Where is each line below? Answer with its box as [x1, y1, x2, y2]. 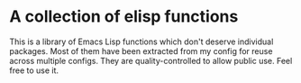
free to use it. [9, 65, 59, 76]
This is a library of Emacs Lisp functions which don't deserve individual [9, 36, 274, 47]
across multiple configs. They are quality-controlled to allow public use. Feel [9, 55, 293, 66]
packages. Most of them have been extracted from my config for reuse [9, 45, 273, 56]
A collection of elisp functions [9, 6, 239, 27]
